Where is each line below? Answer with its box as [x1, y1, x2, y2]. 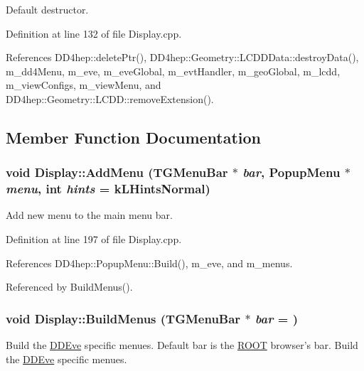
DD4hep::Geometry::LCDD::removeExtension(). [6, 91, 214, 106]
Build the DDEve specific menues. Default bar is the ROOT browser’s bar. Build [6, 338, 358, 353]
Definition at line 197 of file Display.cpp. [6, 232, 182, 247]
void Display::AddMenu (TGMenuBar [6, 163, 228, 181]
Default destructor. [6, 2, 89, 16]
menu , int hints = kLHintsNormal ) [6, 180, 210, 198]
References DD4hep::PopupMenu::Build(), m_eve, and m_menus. [6, 255, 293, 270]
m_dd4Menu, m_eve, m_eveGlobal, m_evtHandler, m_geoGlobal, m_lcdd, [6, 63, 341, 78]
